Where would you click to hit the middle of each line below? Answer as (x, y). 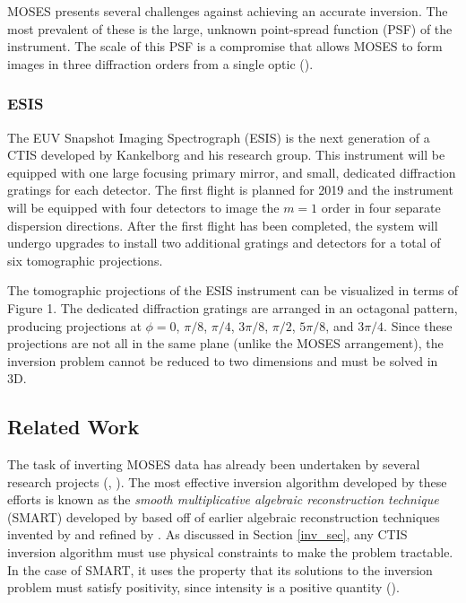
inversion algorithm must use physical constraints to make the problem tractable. (230, 552)
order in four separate (381, 207)
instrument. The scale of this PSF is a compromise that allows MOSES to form (225, 46)
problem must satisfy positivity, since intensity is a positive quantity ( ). (203, 587)
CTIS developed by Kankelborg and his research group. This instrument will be (226, 155)
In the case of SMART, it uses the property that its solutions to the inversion (220, 569)
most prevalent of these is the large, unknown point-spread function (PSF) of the (230, 28)
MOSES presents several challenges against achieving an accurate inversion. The (228, 11)
